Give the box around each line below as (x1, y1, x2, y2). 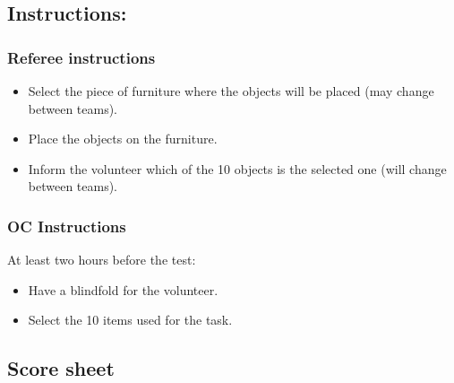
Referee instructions (7, 46, 156, 68)
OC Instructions (7, 214, 126, 237)
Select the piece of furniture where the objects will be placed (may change (28, 82, 434, 100)
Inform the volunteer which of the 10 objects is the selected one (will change (28, 159, 447, 178)
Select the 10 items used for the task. (28, 310, 233, 329)
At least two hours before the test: (7, 250, 196, 269)
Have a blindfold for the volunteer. (28, 280, 218, 299)
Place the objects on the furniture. (28, 129, 218, 148)
